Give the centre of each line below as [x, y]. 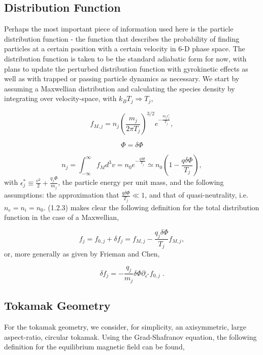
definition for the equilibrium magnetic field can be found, [94, 347]
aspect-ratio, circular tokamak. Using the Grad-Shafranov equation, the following [130, 336]
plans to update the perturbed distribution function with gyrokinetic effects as [126, 68]
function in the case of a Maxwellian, [62, 217]
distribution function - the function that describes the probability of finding [122, 38]
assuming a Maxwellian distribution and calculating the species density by [120, 88]
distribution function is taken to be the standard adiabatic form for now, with [125, 58]
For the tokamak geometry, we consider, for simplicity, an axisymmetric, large [125, 327]
